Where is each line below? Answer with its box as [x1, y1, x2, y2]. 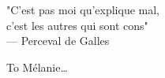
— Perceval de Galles [6, 32, 110, 49]
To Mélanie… [6, 58, 68, 75]
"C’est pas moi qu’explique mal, [6, 2, 159, 17]
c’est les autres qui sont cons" [6, 17, 148, 33]
